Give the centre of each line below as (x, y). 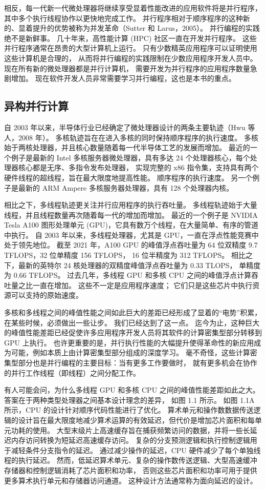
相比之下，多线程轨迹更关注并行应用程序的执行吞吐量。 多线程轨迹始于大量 (131, 205)
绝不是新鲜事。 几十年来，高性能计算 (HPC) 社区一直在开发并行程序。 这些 (130, 38)
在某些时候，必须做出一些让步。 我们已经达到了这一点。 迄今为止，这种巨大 (132, 322)
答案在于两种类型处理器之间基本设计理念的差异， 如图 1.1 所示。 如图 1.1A (129, 400)
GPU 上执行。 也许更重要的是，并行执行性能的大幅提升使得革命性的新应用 (129, 342)
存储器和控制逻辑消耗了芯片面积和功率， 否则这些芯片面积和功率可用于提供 (131, 470)
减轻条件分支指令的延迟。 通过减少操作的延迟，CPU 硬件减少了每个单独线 (136, 450)
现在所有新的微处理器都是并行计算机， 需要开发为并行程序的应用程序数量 (127, 68)
